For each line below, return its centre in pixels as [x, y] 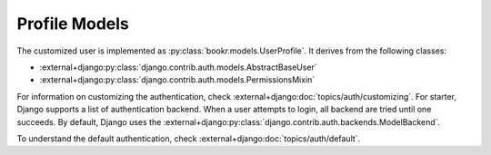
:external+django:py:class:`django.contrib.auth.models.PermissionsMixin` [177, 80]
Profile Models [73, 24]
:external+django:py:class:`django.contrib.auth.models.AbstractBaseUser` [178, 67]
